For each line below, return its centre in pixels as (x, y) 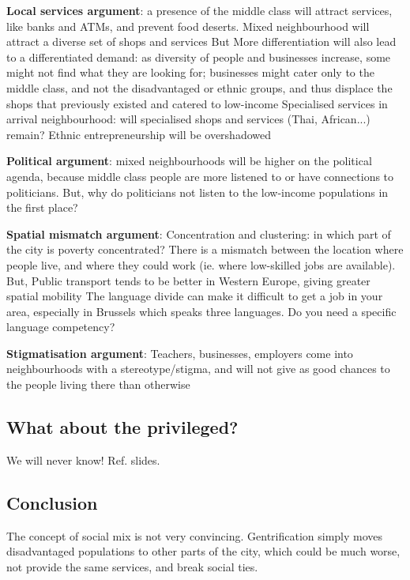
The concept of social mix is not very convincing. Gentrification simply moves (195, 535)
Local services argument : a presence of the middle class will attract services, (199, 10)
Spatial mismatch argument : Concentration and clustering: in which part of (199, 234)
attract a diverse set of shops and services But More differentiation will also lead (201, 41)
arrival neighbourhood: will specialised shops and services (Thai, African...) (188, 119)
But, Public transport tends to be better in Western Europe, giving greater (188, 280)
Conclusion (52, 502)
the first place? (42, 207)
